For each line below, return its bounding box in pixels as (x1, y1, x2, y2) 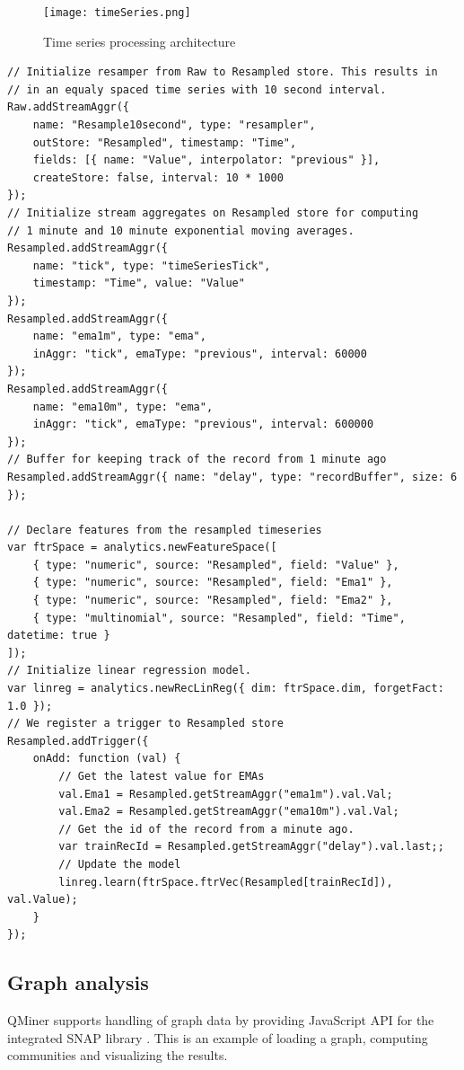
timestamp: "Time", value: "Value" (32, 277, 245, 290)
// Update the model (58, 857, 181, 871)
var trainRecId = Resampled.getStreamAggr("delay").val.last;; (58, 840, 444, 853)
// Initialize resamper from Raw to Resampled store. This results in (7, 66, 438, 79)
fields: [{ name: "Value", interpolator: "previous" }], (32, 154, 381, 167)
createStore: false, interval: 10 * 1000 (32, 171, 284, 184)
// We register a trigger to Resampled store (7, 717, 284, 730)
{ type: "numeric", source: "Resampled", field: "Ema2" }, (32, 594, 393, 607)
